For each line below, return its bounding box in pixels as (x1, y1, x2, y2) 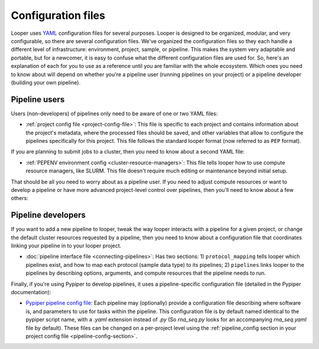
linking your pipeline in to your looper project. (11, 242, 122, 249)
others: (11, 195, 29, 202)
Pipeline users (11, 94, 65, 105)
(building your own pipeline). (11, 79, 81, 86)
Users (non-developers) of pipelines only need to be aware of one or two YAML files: (11, 110, 218, 117)
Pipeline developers (11, 210, 86, 220)
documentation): (11, 288, 51, 295)
